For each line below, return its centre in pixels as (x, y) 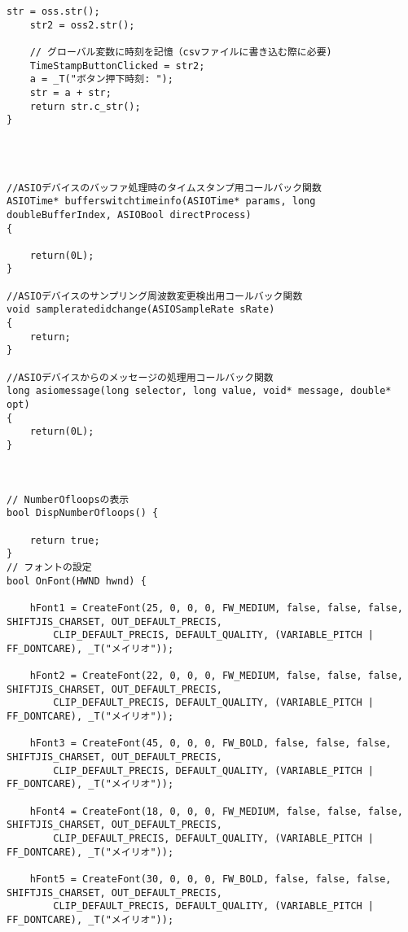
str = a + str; (70, 92)
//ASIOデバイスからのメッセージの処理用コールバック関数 (140, 377)
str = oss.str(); (53, 11)
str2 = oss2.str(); (82, 25)
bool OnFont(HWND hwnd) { (77, 581)
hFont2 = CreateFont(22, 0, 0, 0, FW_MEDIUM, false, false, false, (216, 676)
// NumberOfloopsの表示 (68, 499)
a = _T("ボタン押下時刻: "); (101, 79)
